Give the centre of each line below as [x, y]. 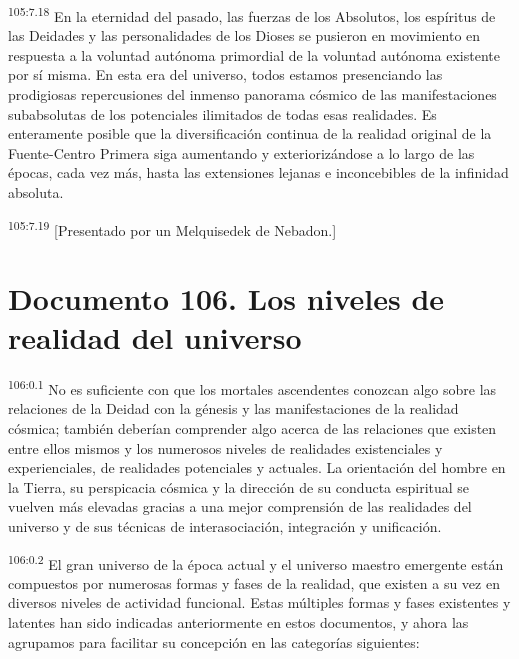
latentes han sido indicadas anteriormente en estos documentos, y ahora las [238, 622]
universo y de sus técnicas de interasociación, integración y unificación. [225, 525]
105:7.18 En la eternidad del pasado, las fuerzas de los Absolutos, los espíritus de [252, 14]
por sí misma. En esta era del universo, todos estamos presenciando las [225, 74]
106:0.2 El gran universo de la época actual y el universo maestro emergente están [256, 562]
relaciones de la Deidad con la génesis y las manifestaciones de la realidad [233, 408]
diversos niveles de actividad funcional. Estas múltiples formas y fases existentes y [259, 602]
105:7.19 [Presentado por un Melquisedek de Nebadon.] [172, 228]
